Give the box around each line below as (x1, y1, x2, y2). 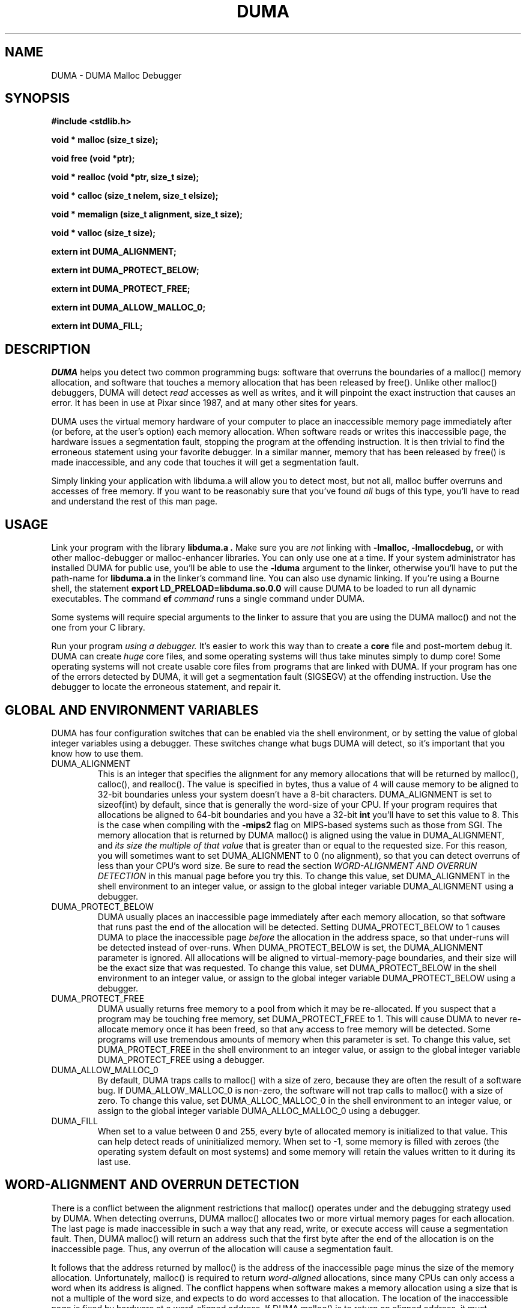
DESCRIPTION (5, 341, 91, 357)
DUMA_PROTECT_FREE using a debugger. (97, 1054, 265, 1065)
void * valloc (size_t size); (51, 228, 156, 238)
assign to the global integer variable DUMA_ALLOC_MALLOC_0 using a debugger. (97, 1105, 420, 1116)
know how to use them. (51, 748, 144, 758)
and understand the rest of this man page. (51, 496, 218, 507)
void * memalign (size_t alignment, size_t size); (51, 209, 243, 220)
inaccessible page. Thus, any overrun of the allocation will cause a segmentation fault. (51, 1243, 393, 1254)
